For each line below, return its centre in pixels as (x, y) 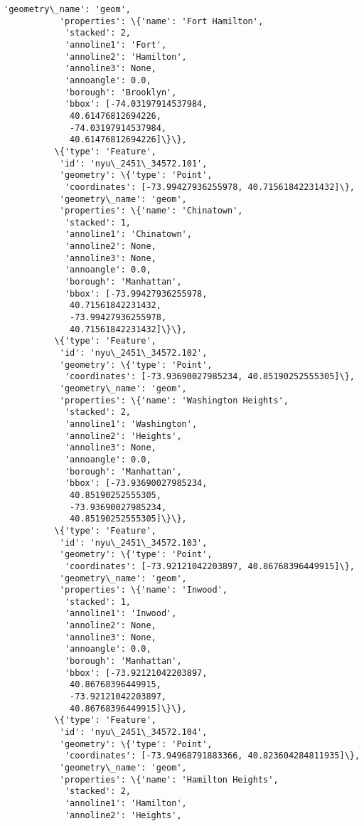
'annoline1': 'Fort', (116, 44)
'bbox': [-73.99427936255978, (136, 293)
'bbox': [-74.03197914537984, (136, 104)
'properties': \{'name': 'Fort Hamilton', (161, 21)
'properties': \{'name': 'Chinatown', (151, 211)
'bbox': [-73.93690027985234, (136, 483)
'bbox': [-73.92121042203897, (136, 673)
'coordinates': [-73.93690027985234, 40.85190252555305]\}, (209, 377)
